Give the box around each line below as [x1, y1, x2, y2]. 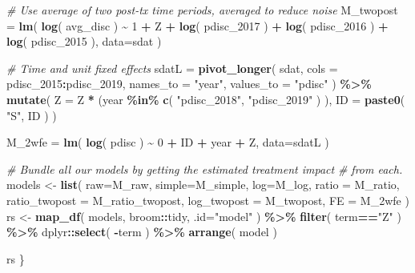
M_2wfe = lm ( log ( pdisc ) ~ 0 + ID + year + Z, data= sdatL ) [6, 134, 329, 151]
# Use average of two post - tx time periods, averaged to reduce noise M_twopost [6, 2, 398, 18]
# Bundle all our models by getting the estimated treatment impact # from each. [6, 160, 403, 177]
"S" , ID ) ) [6, 106, 57, 123]
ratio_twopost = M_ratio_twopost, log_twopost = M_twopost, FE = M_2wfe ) [6, 191, 409, 208]
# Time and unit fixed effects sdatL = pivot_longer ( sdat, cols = [6, 59, 338, 76]
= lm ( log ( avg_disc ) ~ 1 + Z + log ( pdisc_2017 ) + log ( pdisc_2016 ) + [6, 17, 389, 34]
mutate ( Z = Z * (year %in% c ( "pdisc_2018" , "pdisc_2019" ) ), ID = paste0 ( [6, 90, 405, 107]
